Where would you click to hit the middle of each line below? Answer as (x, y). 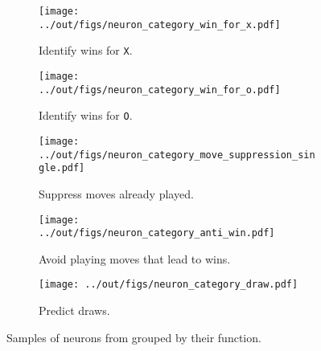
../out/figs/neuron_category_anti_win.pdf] (157, 233)
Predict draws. (74, 310)
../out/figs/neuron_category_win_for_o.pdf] (160, 90)
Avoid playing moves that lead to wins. (135, 258)
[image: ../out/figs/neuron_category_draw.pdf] (169, 285)
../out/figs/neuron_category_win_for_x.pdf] (160, 24)
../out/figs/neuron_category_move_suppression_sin (177, 155)
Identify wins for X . (86, 50)
